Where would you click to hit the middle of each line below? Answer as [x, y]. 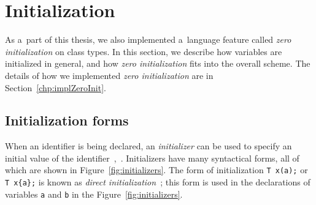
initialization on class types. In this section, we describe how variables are [144, 51]
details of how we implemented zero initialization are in [109, 75]
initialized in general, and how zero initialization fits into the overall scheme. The [158, 63]
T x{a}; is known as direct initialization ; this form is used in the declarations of [158, 182]
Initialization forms [67, 120]
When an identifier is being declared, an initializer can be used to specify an [148, 146]
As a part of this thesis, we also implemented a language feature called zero [148, 39]
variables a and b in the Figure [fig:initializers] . [94, 194]
